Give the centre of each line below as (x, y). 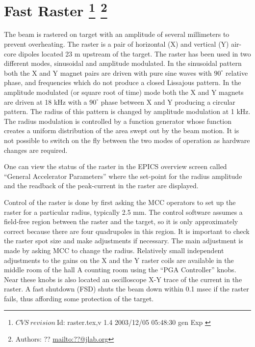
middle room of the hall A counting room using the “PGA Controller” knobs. (120, 270)
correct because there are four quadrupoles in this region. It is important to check (127, 231)
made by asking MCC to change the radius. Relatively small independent (114, 250)
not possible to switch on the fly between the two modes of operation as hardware (127, 140)
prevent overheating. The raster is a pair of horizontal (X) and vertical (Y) (116, 44)
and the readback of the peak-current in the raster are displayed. (101, 186)
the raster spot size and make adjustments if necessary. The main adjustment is (124, 241)
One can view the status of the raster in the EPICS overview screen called (115, 166)
